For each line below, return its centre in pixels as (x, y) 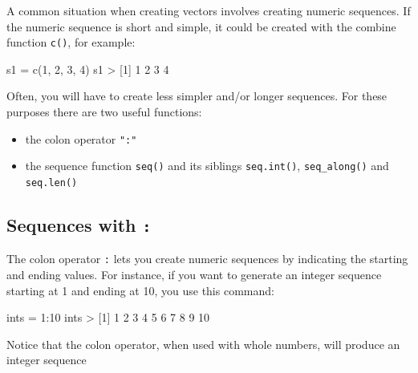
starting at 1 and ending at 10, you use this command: (140, 290)
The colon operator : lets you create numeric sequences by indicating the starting (207, 259)
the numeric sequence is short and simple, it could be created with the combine (201, 26)
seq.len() (51, 182)
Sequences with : (79, 224)
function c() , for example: (71, 42)
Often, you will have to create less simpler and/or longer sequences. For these (197, 96)
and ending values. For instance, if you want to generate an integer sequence (194, 275)
